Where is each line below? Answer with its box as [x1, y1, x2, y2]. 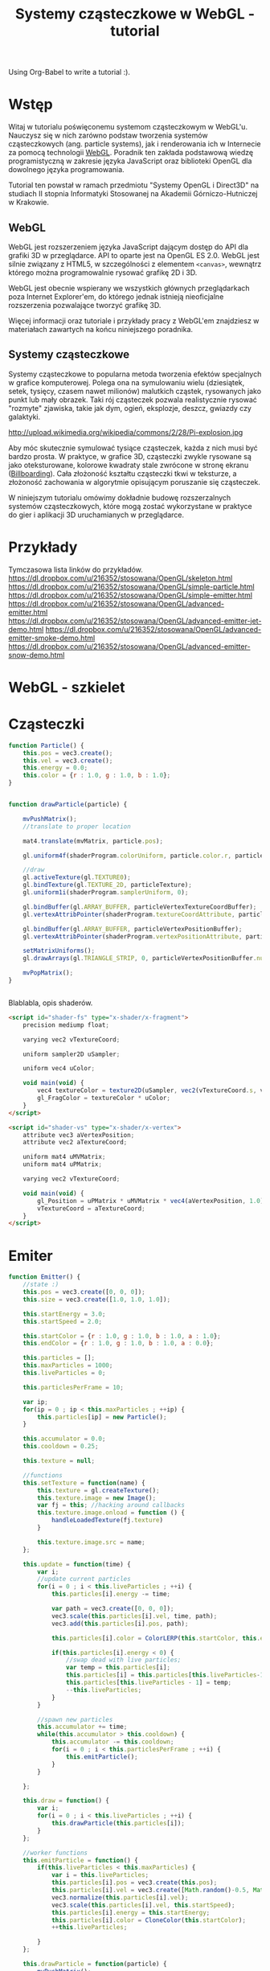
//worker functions [22, 1849, 88, 1857]
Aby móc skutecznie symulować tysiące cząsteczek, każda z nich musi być [8, 443, 259, 453]
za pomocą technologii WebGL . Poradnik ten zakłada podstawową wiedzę [8, 148, 254, 158]
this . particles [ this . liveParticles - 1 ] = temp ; [65, 1678, 232, 1686]
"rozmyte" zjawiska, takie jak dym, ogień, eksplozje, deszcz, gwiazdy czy [8, 403, 252, 413]
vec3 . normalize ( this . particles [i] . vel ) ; [51, 1893, 189, 1902]
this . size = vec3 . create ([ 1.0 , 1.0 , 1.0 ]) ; [22, 1296, 171, 1304]
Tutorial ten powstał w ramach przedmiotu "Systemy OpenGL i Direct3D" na [8, 180, 260, 190]
